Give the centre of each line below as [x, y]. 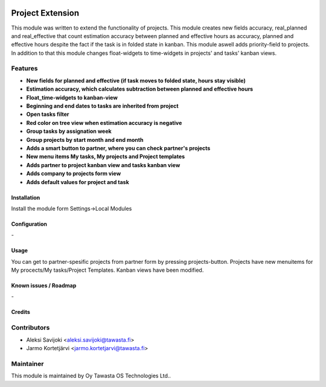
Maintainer [27, 363]
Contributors [30, 328]
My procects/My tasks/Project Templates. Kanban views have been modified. [107, 270]
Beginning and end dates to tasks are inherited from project [102, 106]
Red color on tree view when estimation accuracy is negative [104, 123]
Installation [26, 197]
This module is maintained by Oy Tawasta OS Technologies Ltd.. [91, 376]
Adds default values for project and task [78, 182]
